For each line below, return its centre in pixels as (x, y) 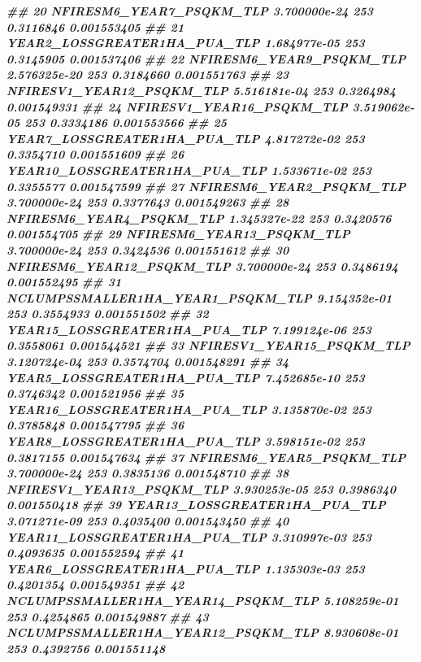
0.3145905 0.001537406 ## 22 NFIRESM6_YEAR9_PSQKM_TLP (206, 58)
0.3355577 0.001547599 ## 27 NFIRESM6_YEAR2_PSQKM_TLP (206, 186)
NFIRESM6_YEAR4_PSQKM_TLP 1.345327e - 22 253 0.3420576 (199, 218)
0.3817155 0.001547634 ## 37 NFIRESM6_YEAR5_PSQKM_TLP (206, 457)
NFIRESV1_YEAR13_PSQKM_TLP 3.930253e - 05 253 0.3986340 (201, 488)
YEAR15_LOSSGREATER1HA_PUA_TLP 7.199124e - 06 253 (189, 329)
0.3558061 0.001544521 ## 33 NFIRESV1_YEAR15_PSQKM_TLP (208, 345)
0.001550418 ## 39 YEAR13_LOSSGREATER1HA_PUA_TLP (196, 505)
